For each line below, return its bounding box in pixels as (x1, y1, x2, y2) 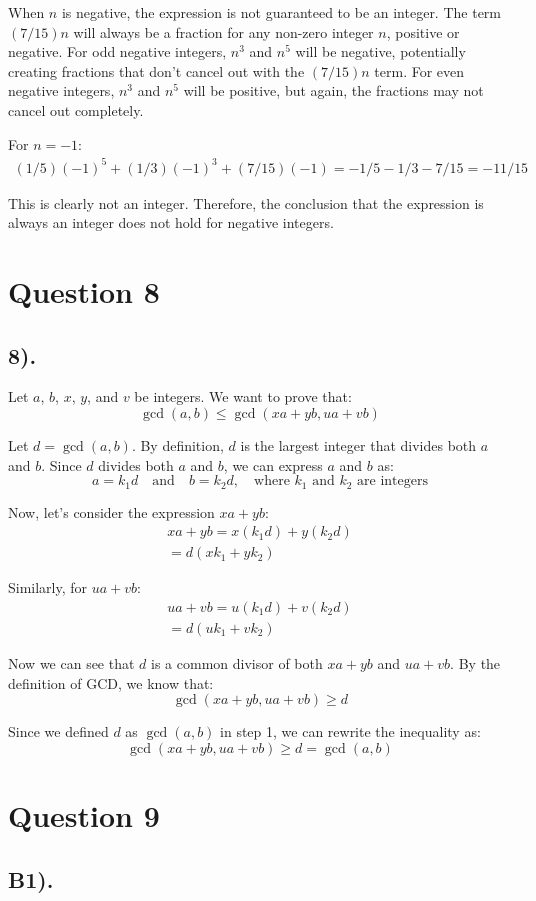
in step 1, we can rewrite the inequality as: (220, 721, 481, 742)
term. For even (374, 60, 465, 81)
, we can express (223, 454, 323, 475)
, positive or (386, 21, 460, 42)
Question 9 (8, 794, 160, 835)
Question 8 (8, 271, 160, 312)
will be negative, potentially (295, 41, 466, 62)
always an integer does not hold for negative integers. (8, 212, 334, 233)
